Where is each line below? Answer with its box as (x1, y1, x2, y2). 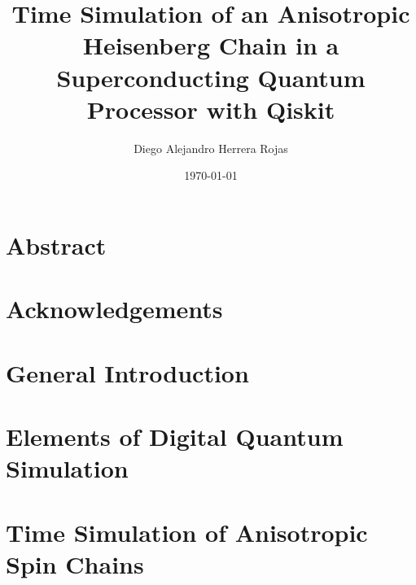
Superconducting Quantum (56, 60, 366, 94)
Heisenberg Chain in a (82, 28, 339, 62)
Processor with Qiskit (86, 92, 335, 125)
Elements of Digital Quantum (6, 420, 344, 452)
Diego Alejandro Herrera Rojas (134, 139, 288, 156)
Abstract (6, 228, 107, 261)
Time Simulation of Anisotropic (6, 515, 368, 548)
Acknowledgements (6, 292, 223, 325)
